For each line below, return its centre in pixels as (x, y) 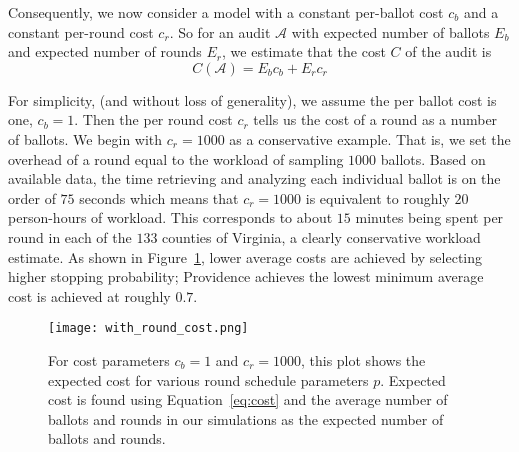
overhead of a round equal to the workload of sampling (176, 158)
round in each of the (70, 236)
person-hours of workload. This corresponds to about (170, 217)
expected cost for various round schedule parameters (208, 379)
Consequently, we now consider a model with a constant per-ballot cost (226, 12)
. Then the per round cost (153, 119)
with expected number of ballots (390, 31)
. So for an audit (220, 31)
